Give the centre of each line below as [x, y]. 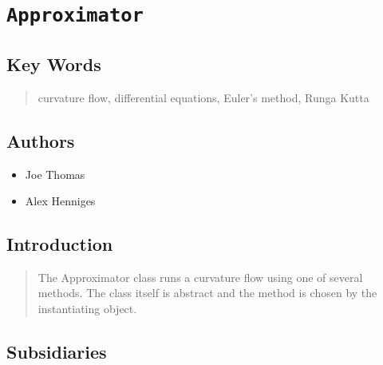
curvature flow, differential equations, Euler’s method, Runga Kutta [203, 97]
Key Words [54, 63]
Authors [41, 140]
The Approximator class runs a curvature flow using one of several [200, 277]
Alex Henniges [60, 201]
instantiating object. [87, 309]
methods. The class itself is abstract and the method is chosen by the [207, 293]
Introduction [60, 244]
